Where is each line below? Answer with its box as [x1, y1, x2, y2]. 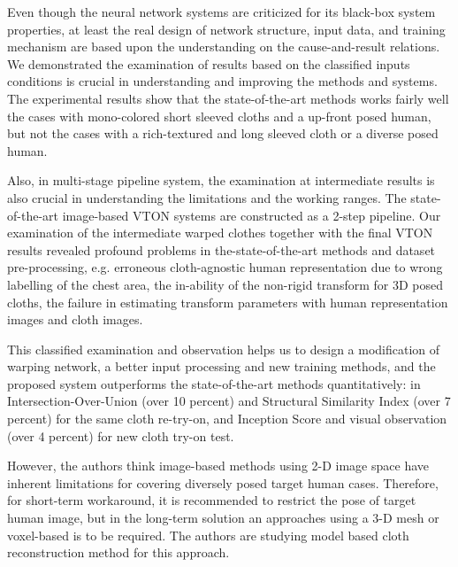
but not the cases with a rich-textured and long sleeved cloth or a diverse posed [7, 124, 439, 143]
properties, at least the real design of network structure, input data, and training [7, 19, 446, 38]
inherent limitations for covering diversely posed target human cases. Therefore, [7, 473, 439, 492]
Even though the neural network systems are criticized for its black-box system [7, 3, 436, 20]
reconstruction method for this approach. [7, 543, 230, 562]
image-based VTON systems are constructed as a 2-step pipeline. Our [62, 206, 441, 224]
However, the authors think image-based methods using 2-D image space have [7, 456, 429, 475]
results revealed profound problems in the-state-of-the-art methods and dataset [7, 240, 436, 259]
